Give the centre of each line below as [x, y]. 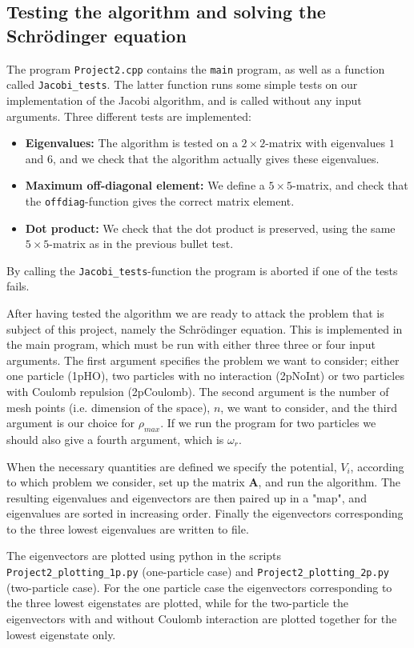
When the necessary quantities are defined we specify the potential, [172, 466]
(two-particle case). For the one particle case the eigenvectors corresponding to [199, 587]
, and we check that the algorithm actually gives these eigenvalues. [216, 158]
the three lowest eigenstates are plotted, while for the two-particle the [177, 603]
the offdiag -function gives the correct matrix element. [160, 200]
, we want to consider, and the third [309, 407]
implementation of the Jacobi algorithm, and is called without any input [184, 100]
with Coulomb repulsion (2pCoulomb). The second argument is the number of [198, 391]
